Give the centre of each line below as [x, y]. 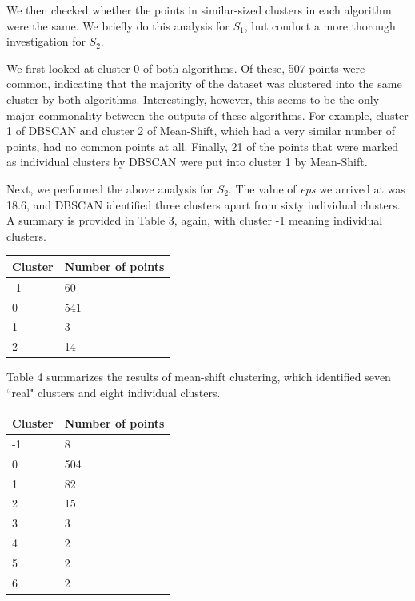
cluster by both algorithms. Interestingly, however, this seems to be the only [193, 99]
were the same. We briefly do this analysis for [118, 25]
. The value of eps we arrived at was [317, 188]
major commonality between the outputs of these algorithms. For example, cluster [207, 115]
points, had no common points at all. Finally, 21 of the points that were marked [203, 146]
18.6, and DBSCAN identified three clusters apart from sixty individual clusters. [204, 204]
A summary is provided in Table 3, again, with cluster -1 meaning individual [195, 220]
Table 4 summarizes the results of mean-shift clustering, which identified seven [199, 377]
